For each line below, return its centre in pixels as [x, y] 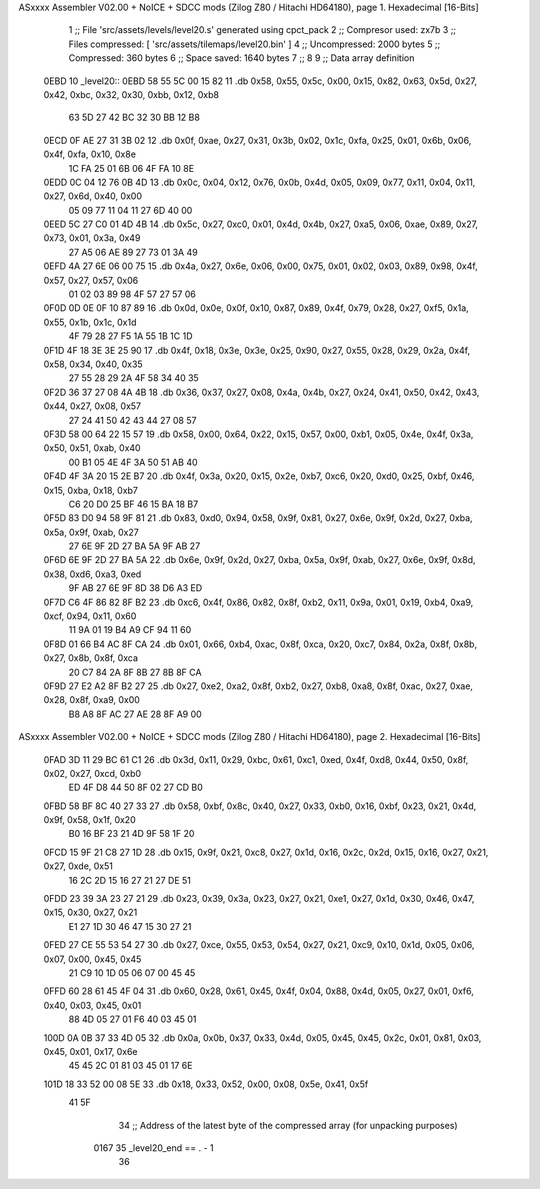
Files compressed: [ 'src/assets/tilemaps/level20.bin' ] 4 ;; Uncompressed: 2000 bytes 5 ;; [254, 44]
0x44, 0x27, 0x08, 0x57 [92, 406]
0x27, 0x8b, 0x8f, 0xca [91, 658]
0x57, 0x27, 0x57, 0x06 [91, 280]
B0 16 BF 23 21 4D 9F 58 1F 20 [131, 834]
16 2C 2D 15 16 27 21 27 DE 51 [130, 880]
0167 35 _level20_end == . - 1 [153, 1147]
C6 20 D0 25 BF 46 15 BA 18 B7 [133, 504]
